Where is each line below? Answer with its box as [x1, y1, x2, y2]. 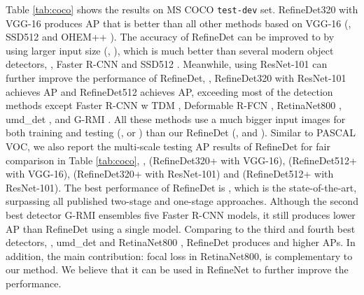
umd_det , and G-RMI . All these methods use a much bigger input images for [6, 111, 346, 126]
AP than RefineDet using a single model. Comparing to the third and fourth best [6, 221, 356, 236]
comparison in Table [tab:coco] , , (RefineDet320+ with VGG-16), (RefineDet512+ [6, 152, 357, 167]
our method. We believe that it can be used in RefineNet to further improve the [6, 262, 349, 277]
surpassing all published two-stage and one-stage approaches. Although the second [6, 194, 358, 208]
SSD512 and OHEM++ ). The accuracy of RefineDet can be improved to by [6, 29, 335, 44]
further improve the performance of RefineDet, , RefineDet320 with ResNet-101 [6, 71, 346, 85]
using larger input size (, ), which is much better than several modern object [6, 43, 334, 57]
